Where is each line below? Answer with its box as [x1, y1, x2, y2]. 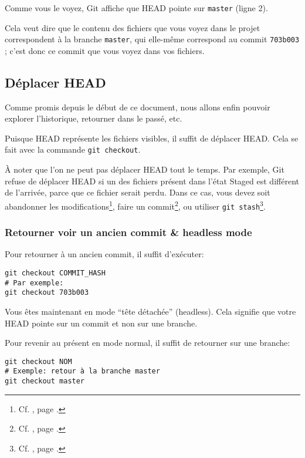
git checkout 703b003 [5, 288, 89, 297]
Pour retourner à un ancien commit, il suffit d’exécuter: [5, 248, 204, 260]
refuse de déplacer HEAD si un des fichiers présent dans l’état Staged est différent [5, 174, 299, 187]
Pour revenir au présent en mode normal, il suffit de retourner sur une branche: [5, 336, 290, 349]
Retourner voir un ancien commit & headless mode [5, 225, 252, 240]
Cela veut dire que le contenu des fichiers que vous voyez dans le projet [5, 21, 260, 33]
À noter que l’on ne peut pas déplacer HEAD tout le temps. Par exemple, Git [5, 163, 284, 176]
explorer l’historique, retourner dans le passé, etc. [5, 112, 182, 124]
